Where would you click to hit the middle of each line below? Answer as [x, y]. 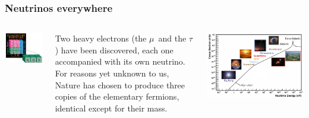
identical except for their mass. [111, 108]
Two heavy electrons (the [101, 38]
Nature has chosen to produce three [120, 84]
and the [172, 38]
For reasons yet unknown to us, [112, 73]
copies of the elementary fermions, [117, 96]
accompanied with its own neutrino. [120, 61]
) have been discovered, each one [114, 50]
